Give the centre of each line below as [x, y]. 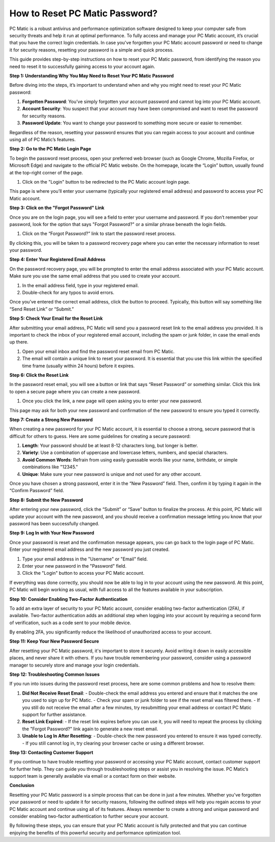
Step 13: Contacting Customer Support [51, 752]
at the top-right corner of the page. [46, 172]
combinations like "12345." [50, 467]
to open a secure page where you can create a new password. [75, 391]
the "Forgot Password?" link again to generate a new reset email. [90, 729]
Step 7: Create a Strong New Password [51, 419]
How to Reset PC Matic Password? [84, 13]
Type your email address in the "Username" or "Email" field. [85, 559]
